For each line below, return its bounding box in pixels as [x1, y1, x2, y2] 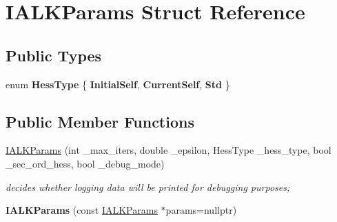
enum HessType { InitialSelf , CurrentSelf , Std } [6, 77, 230, 91]
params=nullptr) [165, 203, 237, 217]
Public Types [6, 44, 102, 65]
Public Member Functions [6, 110, 194, 132]
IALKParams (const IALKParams [6, 203, 158, 217]
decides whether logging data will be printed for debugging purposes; [6, 179, 290, 194]
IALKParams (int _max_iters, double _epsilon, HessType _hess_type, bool [6, 143, 331, 157]
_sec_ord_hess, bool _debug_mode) [6, 156, 165, 170]
